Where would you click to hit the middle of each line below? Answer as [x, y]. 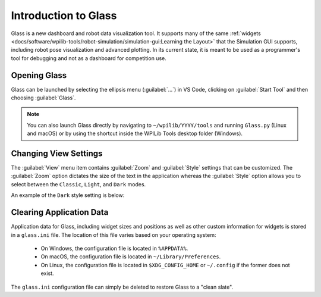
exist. [47, 273]
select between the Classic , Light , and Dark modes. [78, 184]
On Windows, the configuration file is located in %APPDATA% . [114, 248]
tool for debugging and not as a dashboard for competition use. [89, 58]
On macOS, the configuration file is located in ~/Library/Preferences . [131, 257]
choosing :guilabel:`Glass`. [43, 98]
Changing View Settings [57, 154]
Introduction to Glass [64, 15]
